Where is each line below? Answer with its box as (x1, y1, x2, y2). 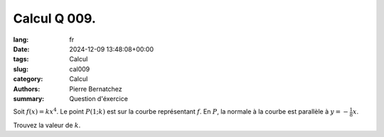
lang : (13, 35, 29, 44)
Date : (13, 44, 30, 53)
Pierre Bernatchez (69, 85, 122, 93)
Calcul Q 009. (13, 11, 96, 26)
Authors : (13, 85, 41, 93)
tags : (13, 55, 29, 64)
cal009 (69, 64, 90, 73)
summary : (13, 94, 45, 102)
